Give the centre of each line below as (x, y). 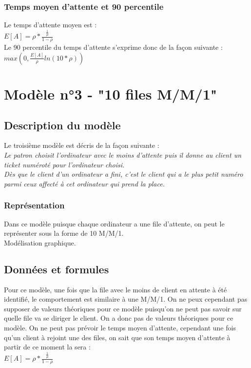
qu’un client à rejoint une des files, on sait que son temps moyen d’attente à (117, 337)
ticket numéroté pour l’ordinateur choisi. (64, 164)
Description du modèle (62, 125)
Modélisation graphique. (40, 242)
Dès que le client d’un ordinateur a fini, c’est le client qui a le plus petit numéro (124, 174)
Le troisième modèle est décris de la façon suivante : (82, 145)
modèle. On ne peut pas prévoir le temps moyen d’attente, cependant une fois (120, 327)
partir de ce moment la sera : (47, 347)
